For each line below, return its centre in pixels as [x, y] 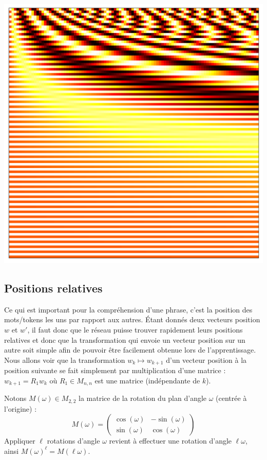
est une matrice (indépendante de [147, 380]
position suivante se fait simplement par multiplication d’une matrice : [115, 370]
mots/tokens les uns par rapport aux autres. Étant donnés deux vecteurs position [132, 319]
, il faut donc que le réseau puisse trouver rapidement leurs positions [135, 329]
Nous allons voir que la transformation [65, 360]
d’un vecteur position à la [206, 360]
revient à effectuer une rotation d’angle [170, 441]
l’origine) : [21, 408]
